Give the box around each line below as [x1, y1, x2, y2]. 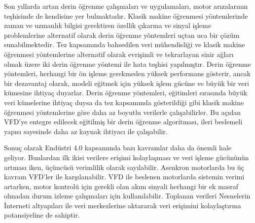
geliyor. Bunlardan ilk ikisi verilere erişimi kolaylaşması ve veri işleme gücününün [4, 152, 249, 162]
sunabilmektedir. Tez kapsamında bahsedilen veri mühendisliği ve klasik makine [4, 39, 245, 50]
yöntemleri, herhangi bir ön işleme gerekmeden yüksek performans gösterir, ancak [4, 68, 251, 79]
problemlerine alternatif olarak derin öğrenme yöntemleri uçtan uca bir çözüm [4, 29, 240, 40]
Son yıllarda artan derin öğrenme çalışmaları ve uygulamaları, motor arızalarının [4, 1, 248, 11]
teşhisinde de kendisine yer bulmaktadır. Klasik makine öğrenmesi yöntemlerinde [4, 10, 248, 21]
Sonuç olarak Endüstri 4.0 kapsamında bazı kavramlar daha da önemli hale [4, 142, 232, 153]
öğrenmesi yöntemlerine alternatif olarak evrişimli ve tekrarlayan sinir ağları [4, 49, 234, 59]
